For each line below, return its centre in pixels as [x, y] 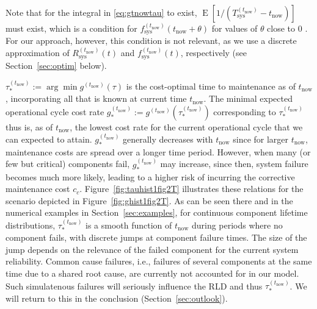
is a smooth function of [129, 225]
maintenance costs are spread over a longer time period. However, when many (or [158, 151]
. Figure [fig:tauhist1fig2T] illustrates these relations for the [191, 189]
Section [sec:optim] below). [56, 65]
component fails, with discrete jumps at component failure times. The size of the [156, 237]
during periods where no [237, 225]
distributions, [31, 225]
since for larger [261, 139]
